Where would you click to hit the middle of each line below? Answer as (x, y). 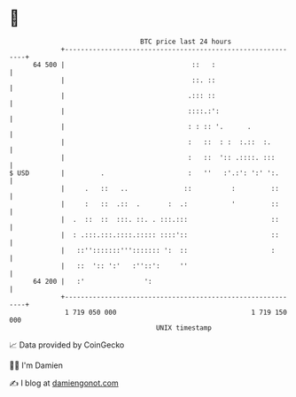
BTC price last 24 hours (186, 42)
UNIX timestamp (184, 328)
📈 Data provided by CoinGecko (67, 345)
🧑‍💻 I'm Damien (36, 365)
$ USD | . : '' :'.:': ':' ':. (144, 173)
